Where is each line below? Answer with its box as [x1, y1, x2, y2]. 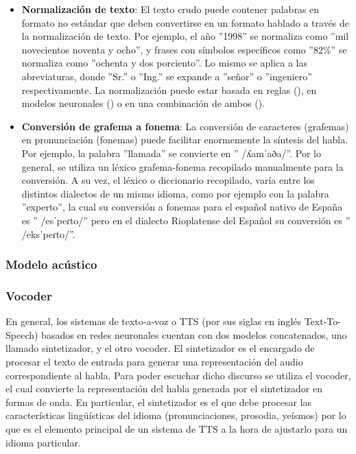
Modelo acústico [5, 256, 97, 273]
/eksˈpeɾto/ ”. [21, 226, 75, 241]
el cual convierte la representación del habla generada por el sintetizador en [5, 381, 322, 396]
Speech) [5, 327, 38, 342]
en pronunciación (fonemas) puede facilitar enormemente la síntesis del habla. [21, 132, 348, 147]
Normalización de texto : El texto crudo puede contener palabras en [21, 2, 320, 16]
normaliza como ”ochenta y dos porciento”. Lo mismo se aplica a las [21, 56, 308, 70]
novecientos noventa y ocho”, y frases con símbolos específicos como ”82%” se [21, 42, 347, 56]
